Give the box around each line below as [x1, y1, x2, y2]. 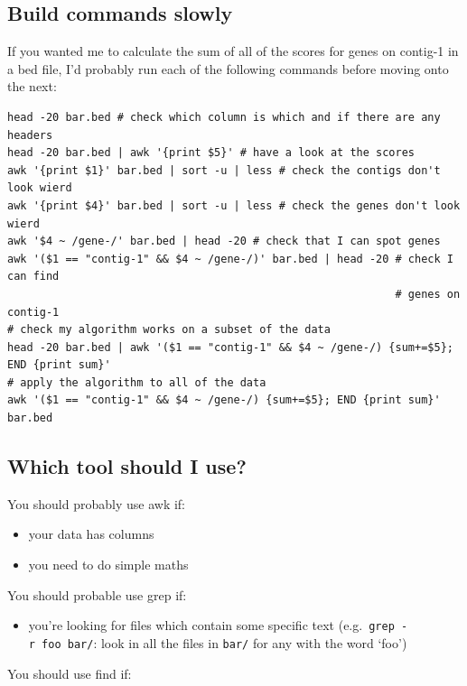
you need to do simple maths [28, 555, 189, 574]
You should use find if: [7, 663, 132, 682]
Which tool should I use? [7, 452, 247, 480]
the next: [7, 77, 57, 96]
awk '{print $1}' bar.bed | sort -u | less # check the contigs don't [7, 163, 441, 177]
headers [7, 128, 53, 142]
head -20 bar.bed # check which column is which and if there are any [7, 110, 441, 124]
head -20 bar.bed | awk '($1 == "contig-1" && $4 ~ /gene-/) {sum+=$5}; [7, 340, 453, 354]
